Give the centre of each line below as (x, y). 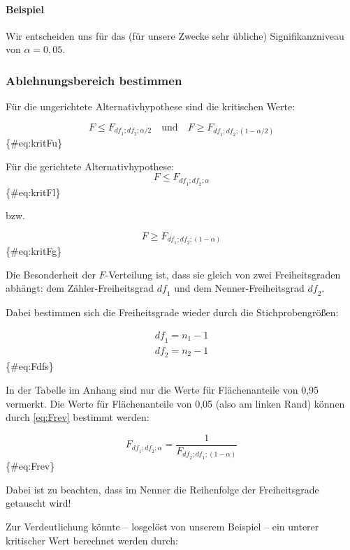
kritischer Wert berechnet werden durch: (92, 540)
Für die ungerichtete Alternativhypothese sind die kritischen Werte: (151, 106)
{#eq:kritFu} (34, 142)
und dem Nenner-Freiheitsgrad (239, 288)
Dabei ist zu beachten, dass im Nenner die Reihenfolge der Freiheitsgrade (162, 489)
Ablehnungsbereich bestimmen (94, 80)
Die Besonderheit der (51, 274)
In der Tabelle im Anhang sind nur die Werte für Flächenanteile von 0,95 (162, 389)
